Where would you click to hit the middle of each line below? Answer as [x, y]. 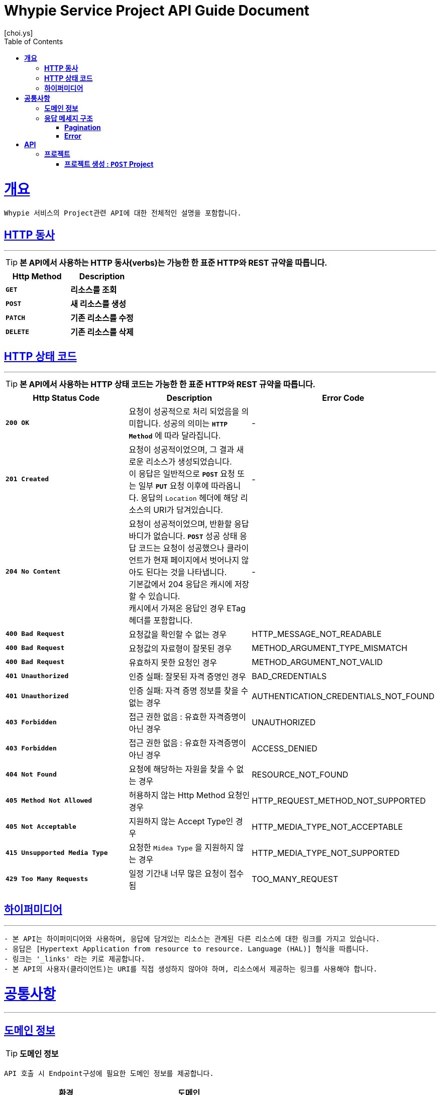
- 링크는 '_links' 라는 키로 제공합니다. [75, 959]
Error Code [343, 398]
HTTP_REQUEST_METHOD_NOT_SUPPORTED [339, 800]
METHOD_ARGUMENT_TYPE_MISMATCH [329, 648]
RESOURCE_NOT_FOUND [300, 774]
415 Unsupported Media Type [57, 853]
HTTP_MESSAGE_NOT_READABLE [317, 634]
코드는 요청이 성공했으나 [181, 548]
